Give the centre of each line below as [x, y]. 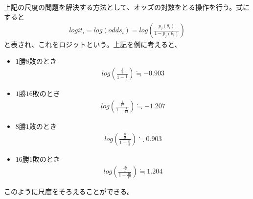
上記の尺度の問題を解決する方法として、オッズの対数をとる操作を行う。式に [127, 7]
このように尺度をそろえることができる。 [69, 191]
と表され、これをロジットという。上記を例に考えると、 [93, 44]
